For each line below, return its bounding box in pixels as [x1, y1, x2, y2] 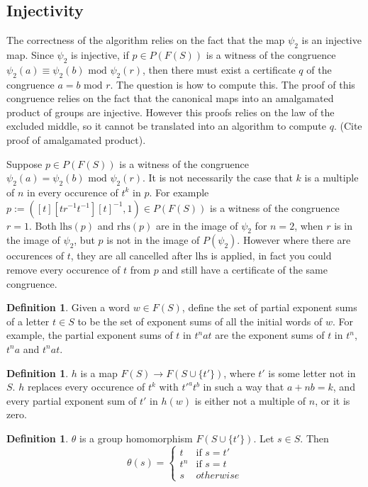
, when [294, 218, 323, 233]
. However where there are [237, 233, 351, 247]
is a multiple [304, 170, 359, 185]
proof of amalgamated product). [6, 132, 146, 147]
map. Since [6, 47, 54, 62]
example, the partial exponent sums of [6, 328, 173, 342]
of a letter [6, 313, 50, 328]
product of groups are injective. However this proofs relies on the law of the [6, 104, 335, 119]
